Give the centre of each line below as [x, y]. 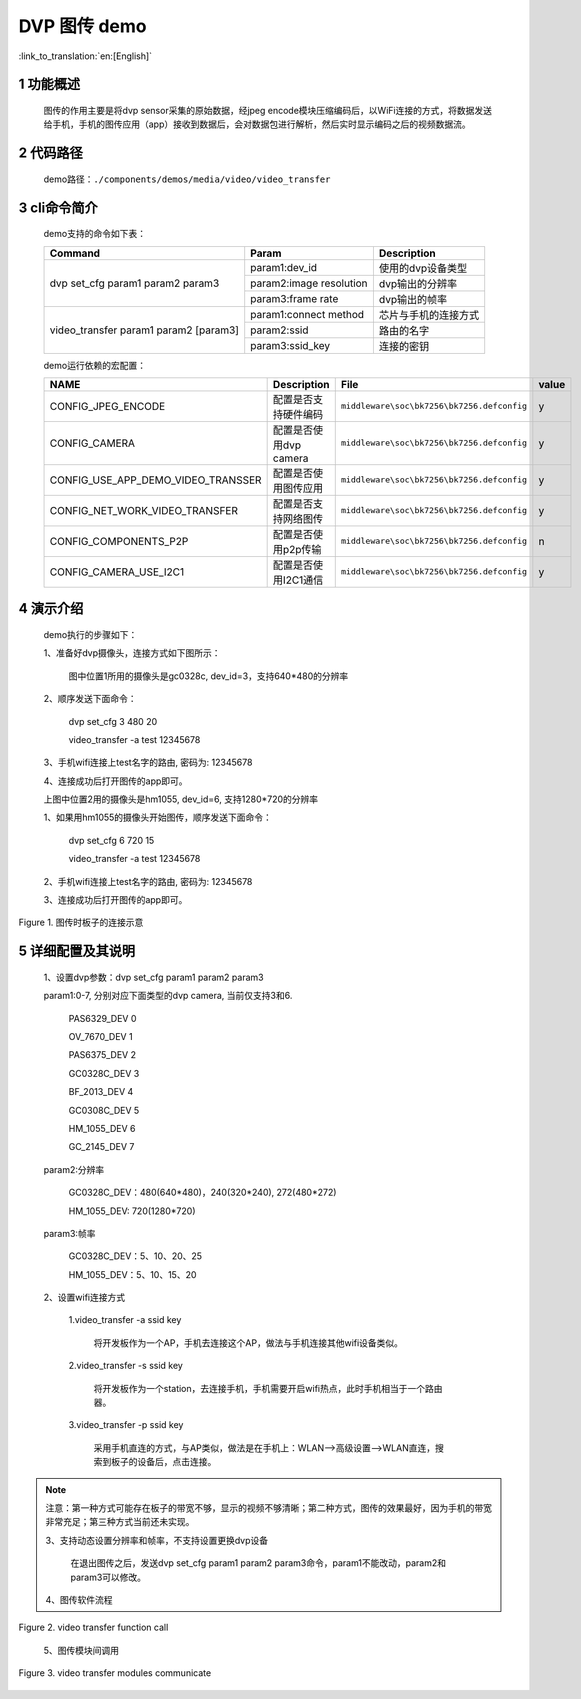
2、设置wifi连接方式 [84, 1297]
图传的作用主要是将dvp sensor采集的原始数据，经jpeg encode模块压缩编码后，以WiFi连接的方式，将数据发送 [267, 110]
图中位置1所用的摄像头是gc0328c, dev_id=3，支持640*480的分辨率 [208, 676]
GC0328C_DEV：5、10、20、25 [135, 1256]
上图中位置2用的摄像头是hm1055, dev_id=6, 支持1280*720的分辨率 [181, 799]
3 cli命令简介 [58, 207]
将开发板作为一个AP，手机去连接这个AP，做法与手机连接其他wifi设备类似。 [248, 1342]
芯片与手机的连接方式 [429, 315]
